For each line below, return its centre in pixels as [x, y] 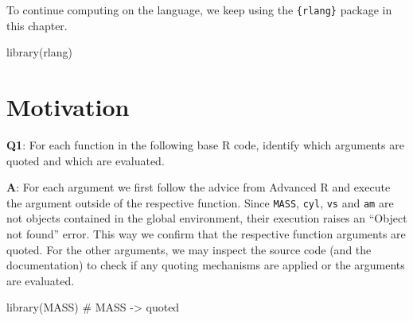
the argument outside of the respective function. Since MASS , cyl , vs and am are [200, 202]
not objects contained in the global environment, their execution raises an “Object [207, 218]
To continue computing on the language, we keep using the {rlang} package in [199, 10]
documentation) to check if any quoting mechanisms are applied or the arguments [206, 265]
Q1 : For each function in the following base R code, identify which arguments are [205, 144]
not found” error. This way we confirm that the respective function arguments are [206, 234]
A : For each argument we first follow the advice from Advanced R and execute [199, 187]
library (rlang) [39, 52]
